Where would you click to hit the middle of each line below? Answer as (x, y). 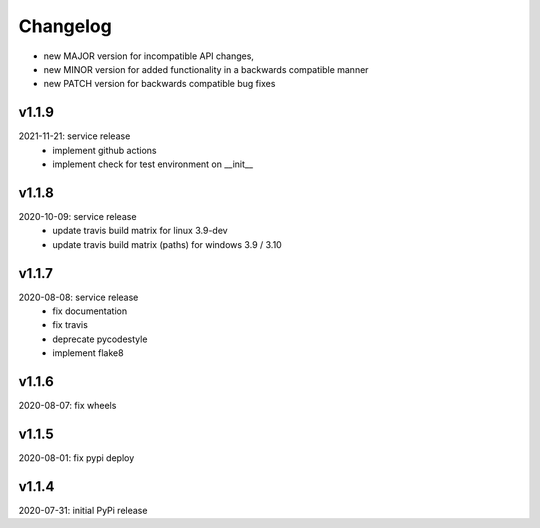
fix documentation (90, 311)
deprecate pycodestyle (100, 339)
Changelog (65, 26)
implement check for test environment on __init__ (153, 164)
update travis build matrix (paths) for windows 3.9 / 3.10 (167, 244)
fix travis (70, 325)
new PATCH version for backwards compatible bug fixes (159, 84)
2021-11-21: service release (74, 136)
